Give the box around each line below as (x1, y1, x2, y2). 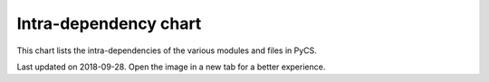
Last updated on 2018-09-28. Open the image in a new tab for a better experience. (16, 61, 326, 72)
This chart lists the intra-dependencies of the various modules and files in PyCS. (16, 45, 317, 56)
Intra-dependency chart (16, 14, 202, 33)
